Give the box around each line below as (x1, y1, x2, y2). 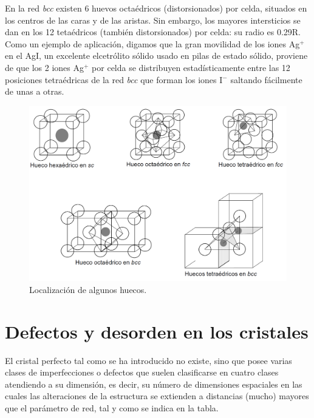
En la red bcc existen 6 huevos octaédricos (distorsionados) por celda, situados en (5, 2, 307, 14)
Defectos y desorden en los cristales (5, 319, 309, 343)
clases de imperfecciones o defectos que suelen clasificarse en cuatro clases (5, 366, 279, 379)
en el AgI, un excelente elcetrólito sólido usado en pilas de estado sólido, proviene (5, 49, 308, 62)
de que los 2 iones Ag (5, 61, 84, 73)
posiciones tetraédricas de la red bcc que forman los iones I (5, 73, 223, 86)
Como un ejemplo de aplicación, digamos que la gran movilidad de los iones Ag (5, 37, 300, 50)
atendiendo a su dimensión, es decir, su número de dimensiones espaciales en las (5, 377, 302, 390)
